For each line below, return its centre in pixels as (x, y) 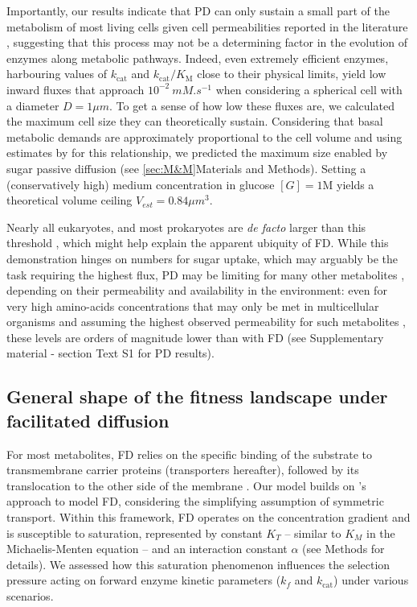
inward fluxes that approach (76, 89)
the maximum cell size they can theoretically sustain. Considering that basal (195, 121)
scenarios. (30, 596)
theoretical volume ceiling (69, 200)
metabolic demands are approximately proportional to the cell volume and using (204, 136)
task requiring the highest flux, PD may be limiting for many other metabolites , (206, 274)
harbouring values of (57, 74)
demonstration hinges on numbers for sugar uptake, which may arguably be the (202, 258)
